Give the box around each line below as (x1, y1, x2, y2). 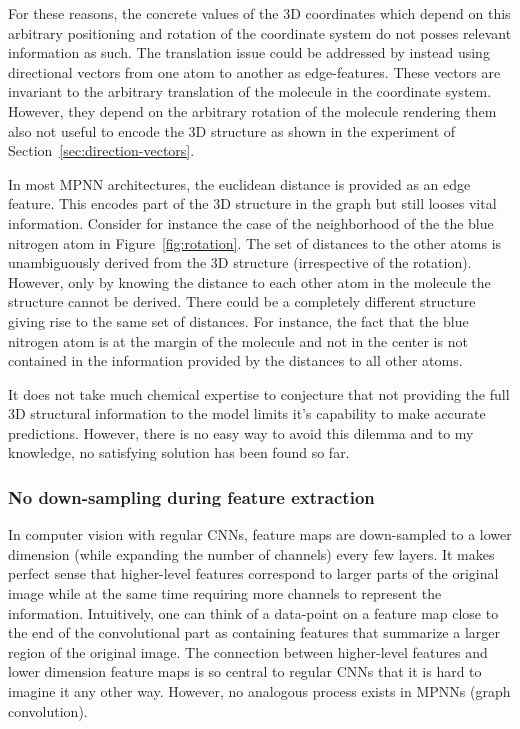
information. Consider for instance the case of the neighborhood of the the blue (8, 212, 494, 233)
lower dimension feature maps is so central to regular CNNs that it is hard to (8, 661, 482, 682)
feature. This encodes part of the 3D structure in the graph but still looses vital (8, 193, 497, 214)
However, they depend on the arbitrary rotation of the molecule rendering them (8, 100, 497, 121)
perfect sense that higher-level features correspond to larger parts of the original (8, 563, 499, 584)
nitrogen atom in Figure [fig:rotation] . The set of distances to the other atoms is (8, 232, 502, 253)
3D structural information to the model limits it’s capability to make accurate (8, 403, 486, 424)
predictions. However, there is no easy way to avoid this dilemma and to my (8, 422, 474, 443)
